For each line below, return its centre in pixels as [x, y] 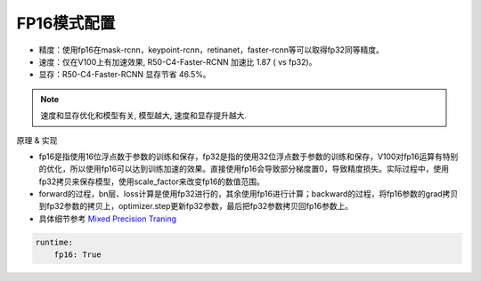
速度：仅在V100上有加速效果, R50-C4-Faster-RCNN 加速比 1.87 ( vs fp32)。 [178, 61]
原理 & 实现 [37, 140]
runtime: [54, 242]
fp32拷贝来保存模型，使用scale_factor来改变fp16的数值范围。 [151, 181]
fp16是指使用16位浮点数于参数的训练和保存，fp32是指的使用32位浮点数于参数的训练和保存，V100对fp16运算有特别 [249, 157]
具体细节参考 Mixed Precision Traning [108, 219]
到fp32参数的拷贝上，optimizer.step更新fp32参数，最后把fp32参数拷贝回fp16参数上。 [196, 206]
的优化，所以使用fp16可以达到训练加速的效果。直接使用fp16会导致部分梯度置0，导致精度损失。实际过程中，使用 [244, 169]
